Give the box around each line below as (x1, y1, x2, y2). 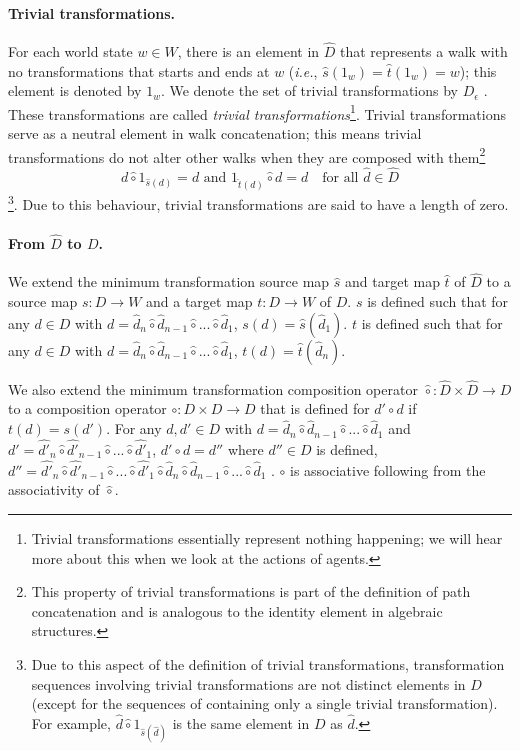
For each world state (8, 41, 133, 62)
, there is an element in (177, 41, 320, 62)
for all (322, 171, 359, 186)
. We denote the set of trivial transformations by (160, 80, 459, 101)
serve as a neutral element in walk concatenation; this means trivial (8, 123, 422, 144)
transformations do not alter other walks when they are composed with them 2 (8, 143, 486, 167)
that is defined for (260, 398, 370, 419)
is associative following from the (290, 459, 486, 480)
